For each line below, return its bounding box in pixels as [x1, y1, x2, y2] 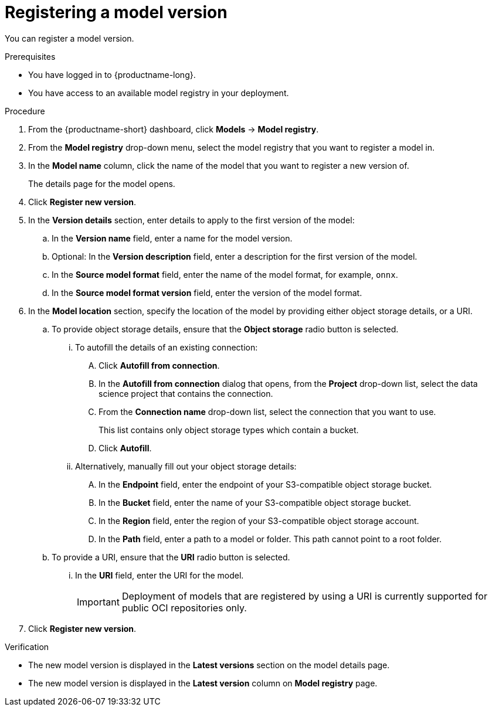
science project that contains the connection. [99, 388, 273, 399]
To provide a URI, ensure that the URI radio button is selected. [52, 552, 290, 562]
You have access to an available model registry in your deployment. [28, 87, 289, 98]
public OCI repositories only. [121, 601, 247, 614]
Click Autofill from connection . [99, 360, 220, 370]
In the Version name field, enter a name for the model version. [52, 233, 293, 243]
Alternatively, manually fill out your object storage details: [75, 461, 297, 471]
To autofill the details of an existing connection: [75, 342, 258, 352]
